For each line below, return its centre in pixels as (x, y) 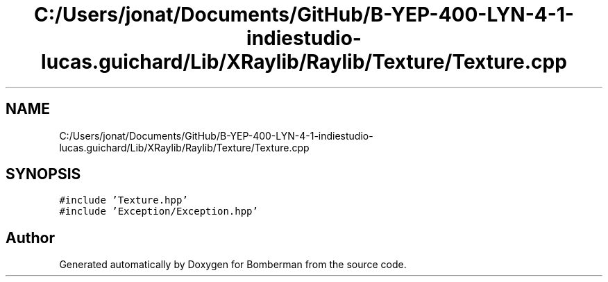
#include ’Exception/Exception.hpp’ (159, 211)
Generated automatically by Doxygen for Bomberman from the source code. (233, 265)
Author (30, 238)
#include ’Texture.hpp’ (124, 200)
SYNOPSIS (43, 174)
